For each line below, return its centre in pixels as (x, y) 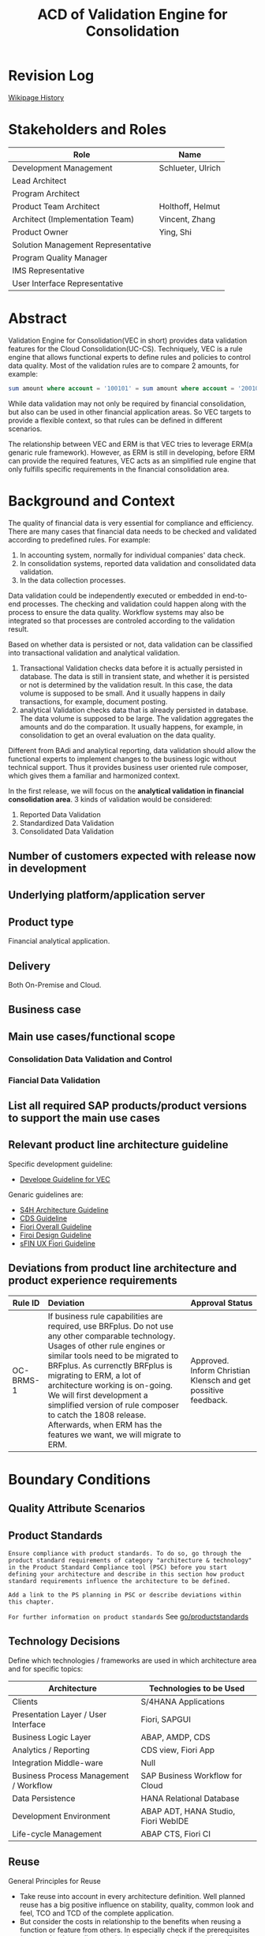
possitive (207, 1390)
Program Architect (46, 193)
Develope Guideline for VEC (65, 1179)
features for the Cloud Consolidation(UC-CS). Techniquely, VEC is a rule (125, 348)
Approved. (210, 1360)
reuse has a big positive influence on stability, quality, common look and (136, 1904)
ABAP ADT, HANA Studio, (188, 1811)
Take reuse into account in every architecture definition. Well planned (132, 1896)
